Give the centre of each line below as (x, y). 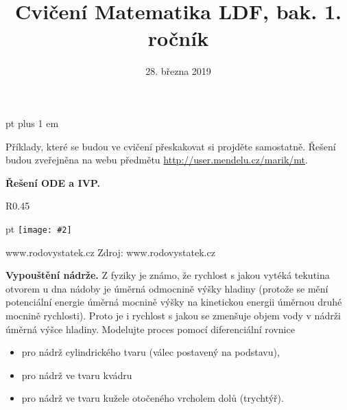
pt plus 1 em (32, 123)
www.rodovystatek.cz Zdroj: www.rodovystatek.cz (110, 252)
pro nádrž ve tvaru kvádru (77, 375)
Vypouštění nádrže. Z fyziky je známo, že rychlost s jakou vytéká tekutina (168, 275)
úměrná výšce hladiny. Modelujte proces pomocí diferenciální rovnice (150, 329)
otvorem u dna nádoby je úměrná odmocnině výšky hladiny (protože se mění (167, 288)
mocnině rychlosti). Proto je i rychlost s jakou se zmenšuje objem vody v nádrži (173, 315)
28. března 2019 (178, 71)
